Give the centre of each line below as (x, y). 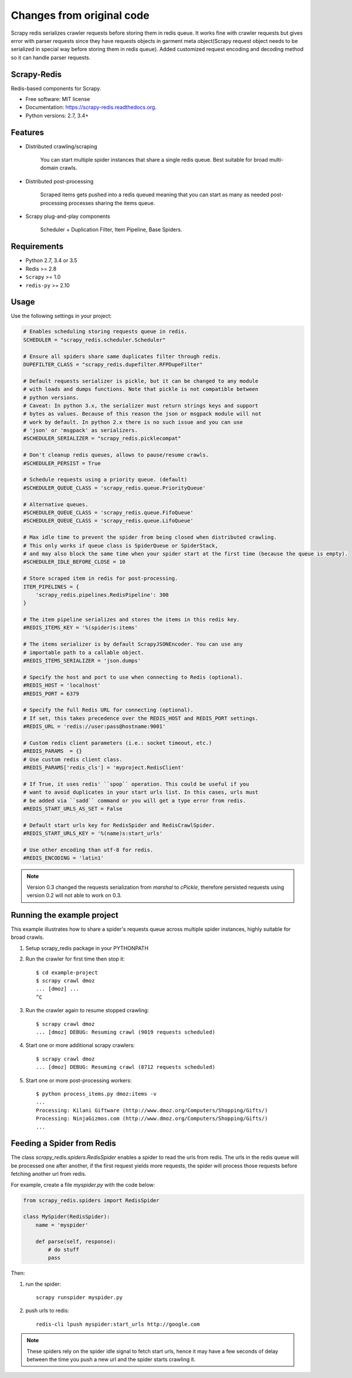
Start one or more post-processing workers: (79, 1080)
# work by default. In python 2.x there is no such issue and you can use (133, 422)
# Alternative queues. (56, 504)
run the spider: (43, 1284)
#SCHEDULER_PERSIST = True (62, 463)
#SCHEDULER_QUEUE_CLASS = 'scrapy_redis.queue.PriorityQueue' (114, 488)
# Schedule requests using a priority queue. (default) (105, 480)
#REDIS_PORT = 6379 (51, 693)
